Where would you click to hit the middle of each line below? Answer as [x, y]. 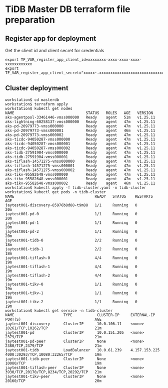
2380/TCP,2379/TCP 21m [53, 346]
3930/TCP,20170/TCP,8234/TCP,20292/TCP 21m [53, 372]
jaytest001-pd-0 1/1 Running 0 [71, 214]
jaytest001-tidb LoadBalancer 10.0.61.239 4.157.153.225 [82, 350]
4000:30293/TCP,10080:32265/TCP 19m [53, 354]
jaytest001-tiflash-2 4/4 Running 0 [71, 275]
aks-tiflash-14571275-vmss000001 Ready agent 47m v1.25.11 [80, 166]
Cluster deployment [37, 88]
